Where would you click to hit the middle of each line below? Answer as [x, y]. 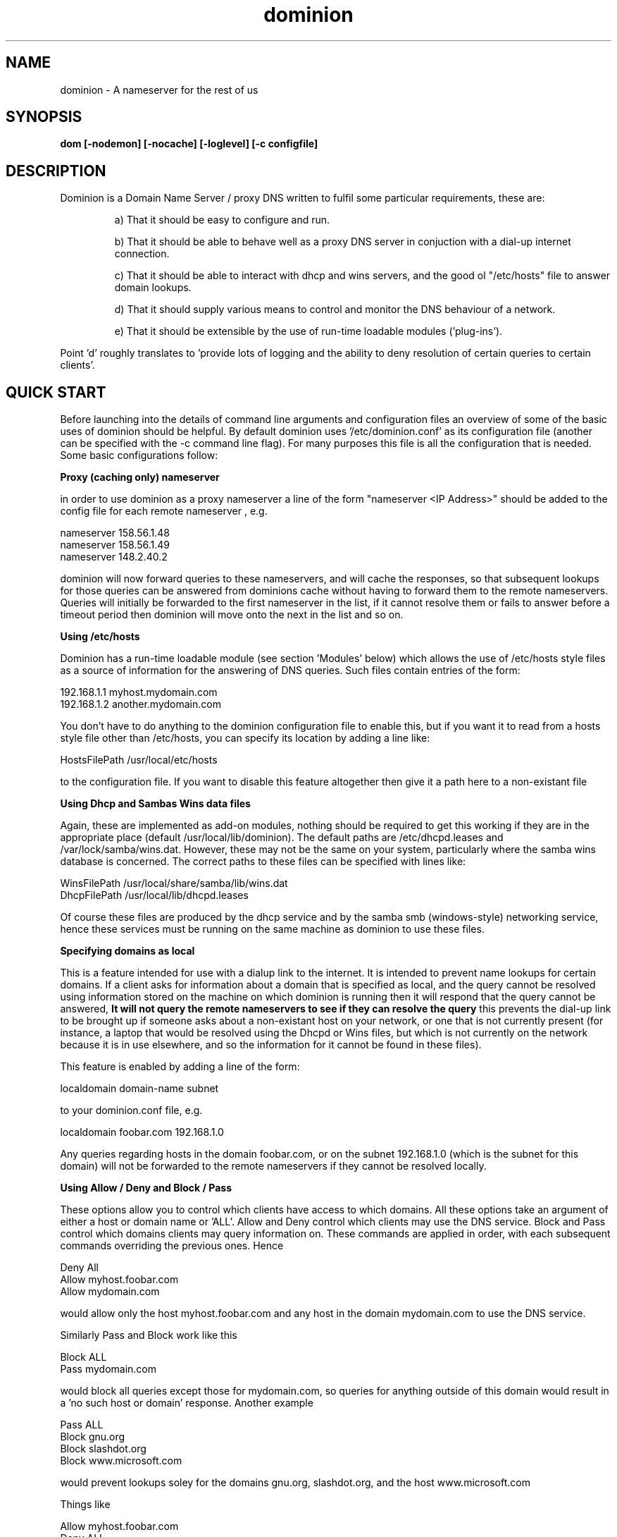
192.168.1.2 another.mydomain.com [141, 704]
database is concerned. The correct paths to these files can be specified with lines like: [263, 862]
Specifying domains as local [127, 951]
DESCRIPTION [56, 171]
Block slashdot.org [103, 1449]
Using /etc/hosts [100, 637]
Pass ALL [82, 1425]
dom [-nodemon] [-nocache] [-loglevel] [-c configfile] [189, 144]
